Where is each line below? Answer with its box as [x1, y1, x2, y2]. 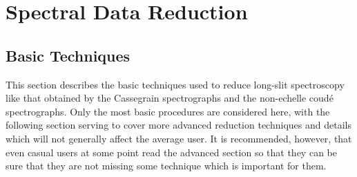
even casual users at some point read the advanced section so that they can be [6, 145, 337, 159]
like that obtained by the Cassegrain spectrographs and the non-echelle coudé [6, 91, 334, 105]
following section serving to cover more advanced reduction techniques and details [6, 118, 351, 132]
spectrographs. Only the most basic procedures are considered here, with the [6, 104, 330, 118]
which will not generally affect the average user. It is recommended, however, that [6, 131, 352, 145]
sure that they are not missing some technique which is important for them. [6, 158, 327, 173]
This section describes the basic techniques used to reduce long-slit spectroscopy [6, 77, 345, 91]
